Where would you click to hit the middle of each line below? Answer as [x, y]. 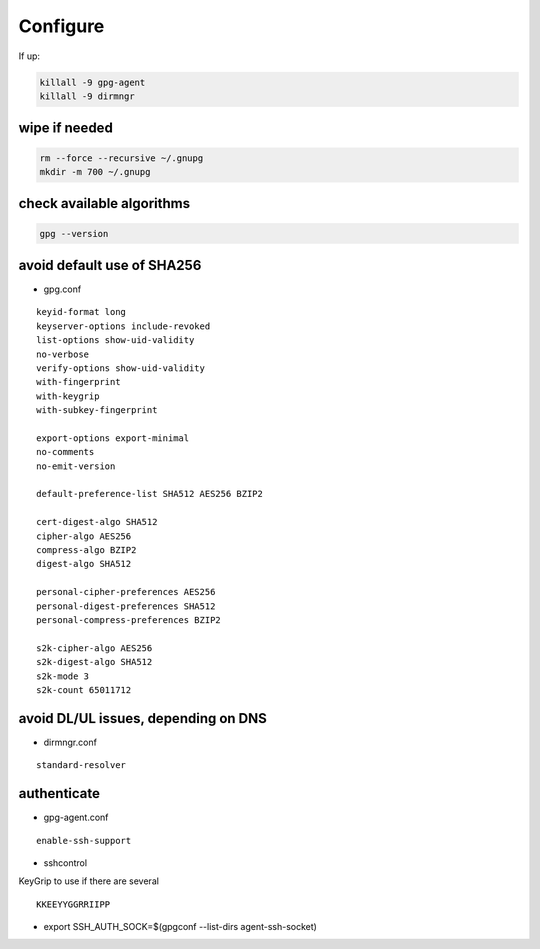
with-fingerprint [78, 382]
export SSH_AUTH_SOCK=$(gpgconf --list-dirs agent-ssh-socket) [180, 927]
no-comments [65, 452]
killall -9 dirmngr [87, 96]
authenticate [59, 793]
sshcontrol [65, 862]
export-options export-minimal [113, 438]
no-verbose [63, 354]
